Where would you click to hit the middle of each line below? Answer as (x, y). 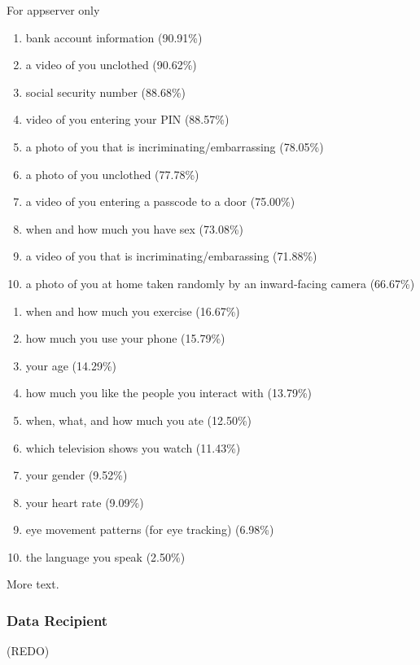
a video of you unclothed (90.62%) (111, 65)
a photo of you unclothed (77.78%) (112, 174)
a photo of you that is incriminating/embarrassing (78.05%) (175, 146)
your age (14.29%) (71, 365)
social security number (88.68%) (106, 92)
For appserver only (53, 10)
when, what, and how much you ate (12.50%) (139, 420)
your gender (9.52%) (77, 475)
